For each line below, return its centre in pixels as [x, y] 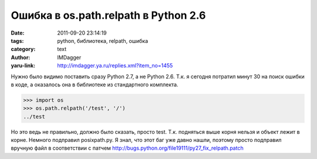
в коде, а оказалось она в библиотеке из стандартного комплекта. [95, 84]
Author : [21, 57]
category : [23, 49]
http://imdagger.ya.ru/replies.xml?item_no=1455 [115, 66]
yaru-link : [23, 66]
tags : [17, 40]
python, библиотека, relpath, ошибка [103, 40]
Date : [18, 33]
